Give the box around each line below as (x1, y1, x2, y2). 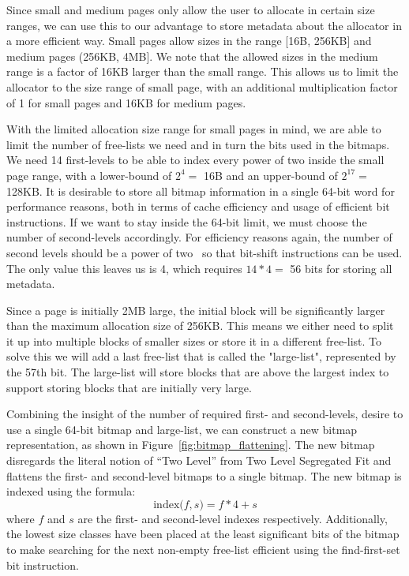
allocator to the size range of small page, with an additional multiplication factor (6, 78, 398, 95)
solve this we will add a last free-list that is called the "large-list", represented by (6, 348, 396, 365)
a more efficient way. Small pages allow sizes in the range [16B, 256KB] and (6, 32, 372, 49)
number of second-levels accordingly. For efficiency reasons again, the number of (6, 229, 392, 245)
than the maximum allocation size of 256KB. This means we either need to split (6, 317, 394, 334)
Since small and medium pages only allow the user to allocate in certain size (6, 2, 375, 17)
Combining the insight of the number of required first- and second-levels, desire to (6, 406, 403, 422)
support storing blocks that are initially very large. (6, 379, 252, 395)
